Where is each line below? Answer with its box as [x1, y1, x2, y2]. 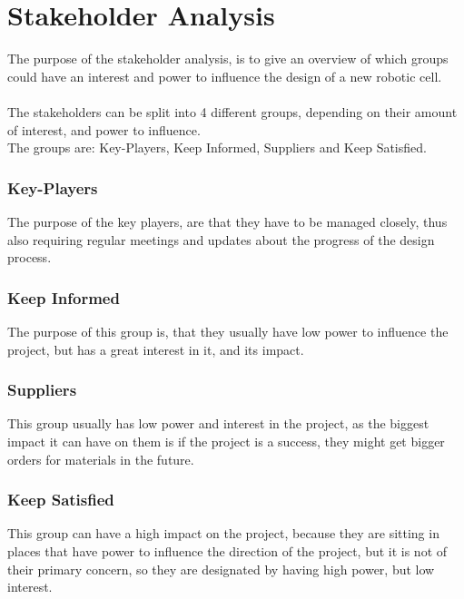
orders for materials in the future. [7, 449, 194, 468]
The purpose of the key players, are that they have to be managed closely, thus [7, 211, 448, 231]
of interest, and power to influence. [7, 120, 201, 139]
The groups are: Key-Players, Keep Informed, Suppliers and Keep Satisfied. [7, 138, 427, 157]
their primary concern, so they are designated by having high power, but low [7, 559, 435, 578]
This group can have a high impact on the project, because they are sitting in [7, 524, 439, 543]
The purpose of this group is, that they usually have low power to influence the [7, 321, 449, 340]
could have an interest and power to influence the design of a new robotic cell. [7, 66, 442, 85]
